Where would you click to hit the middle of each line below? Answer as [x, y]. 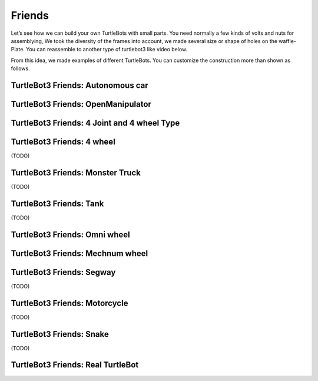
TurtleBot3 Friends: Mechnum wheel [79, 253]
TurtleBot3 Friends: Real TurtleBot [75, 365]
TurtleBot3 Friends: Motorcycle [69, 303]
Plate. [18, 50]
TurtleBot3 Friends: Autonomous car [79, 85]
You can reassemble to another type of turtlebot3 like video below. [107, 50]
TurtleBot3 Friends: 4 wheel [63, 142]
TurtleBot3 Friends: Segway [63, 272]
